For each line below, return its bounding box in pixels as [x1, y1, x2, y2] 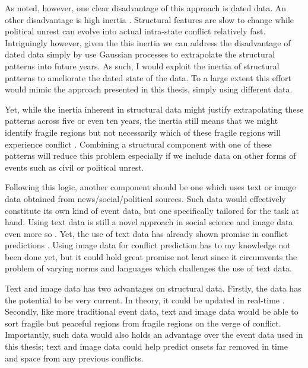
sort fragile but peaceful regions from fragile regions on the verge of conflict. [5, 316, 281, 329]
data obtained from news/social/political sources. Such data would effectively [5, 192, 286, 204]
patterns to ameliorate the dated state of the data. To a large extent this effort [5, 71, 291, 84]
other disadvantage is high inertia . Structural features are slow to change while [5, 13, 294, 25]
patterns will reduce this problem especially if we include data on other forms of [5, 149, 296, 162]
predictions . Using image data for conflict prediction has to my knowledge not [5, 239, 291, 251]
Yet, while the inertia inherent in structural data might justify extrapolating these [5, 103, 304, 115]
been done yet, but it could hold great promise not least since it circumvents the [5, 250, 297, 263]
